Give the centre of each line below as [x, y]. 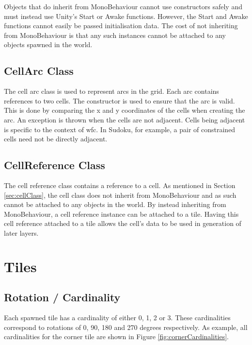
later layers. [21, 233]
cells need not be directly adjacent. [56, 139]
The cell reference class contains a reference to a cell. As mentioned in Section [120, 185]
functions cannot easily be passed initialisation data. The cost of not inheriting [121, 26]
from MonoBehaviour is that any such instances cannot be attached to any [115, 35]
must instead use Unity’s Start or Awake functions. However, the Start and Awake [126, 16]
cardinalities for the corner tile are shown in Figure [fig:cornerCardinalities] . [117, 336]
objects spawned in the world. [48, 44]
